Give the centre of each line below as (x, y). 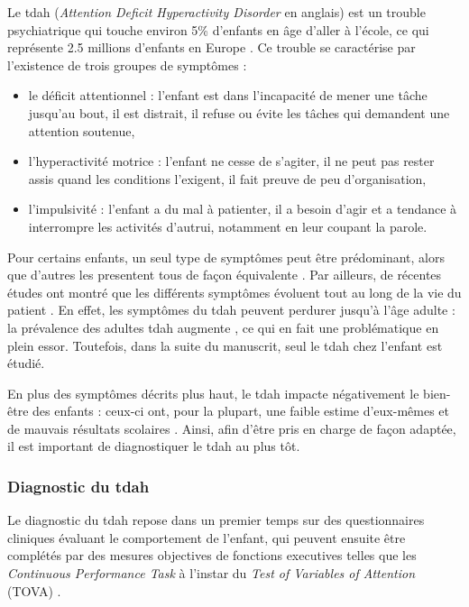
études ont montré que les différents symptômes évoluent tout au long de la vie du (234, 292)
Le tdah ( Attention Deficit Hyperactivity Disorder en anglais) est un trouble (216, 12)
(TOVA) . (34, 590)
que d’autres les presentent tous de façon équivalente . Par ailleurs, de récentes (225, 275)
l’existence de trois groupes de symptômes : (127, 64)
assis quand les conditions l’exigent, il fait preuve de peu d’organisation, (227, 178)
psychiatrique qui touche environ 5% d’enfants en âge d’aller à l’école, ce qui (218, 29)
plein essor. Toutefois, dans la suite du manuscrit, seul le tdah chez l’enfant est (225, 345)
